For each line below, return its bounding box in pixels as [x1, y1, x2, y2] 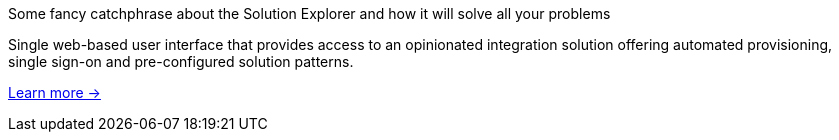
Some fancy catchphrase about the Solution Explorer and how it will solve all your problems [8, 5, 611, 22]
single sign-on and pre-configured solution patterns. [8, 53, 354, 70]
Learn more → [8, 84, 101, 101]
